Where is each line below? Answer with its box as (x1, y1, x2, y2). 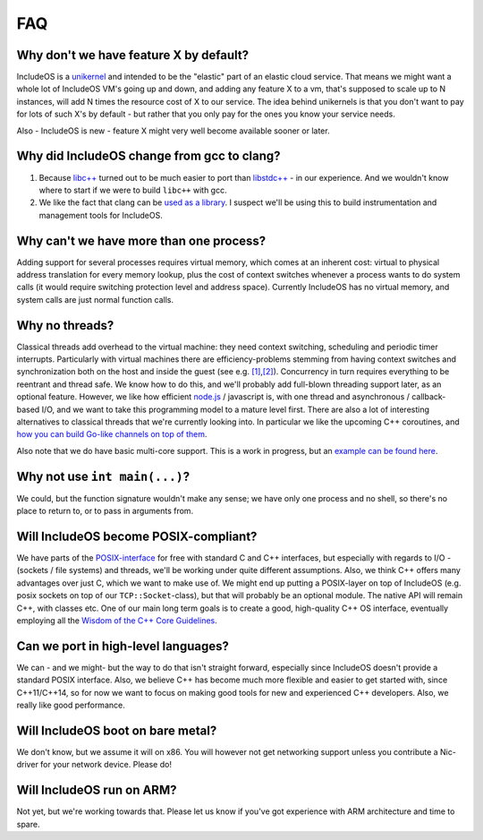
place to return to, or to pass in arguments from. (16, 506, 194, 517)
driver (16, 759, 39, 770)
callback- (411, 391, 446, 402)
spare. (16, 819, 40, 829)
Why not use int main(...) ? (16, 468, 191, 484)
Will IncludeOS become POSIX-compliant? (16, 528, 258, 544)
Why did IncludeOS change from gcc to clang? (16, 149, 281, 164)
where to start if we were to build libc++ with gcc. (38, 184, 227, 195)
